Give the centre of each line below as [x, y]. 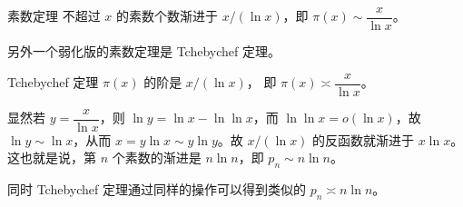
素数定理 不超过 [54, 16]
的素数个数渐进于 [167, 16]
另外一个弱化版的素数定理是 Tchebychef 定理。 [144, 51]
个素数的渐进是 [157, 158]
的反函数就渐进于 [364, 139]
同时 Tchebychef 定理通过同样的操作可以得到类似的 [157, 189]
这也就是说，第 [52, 158]
